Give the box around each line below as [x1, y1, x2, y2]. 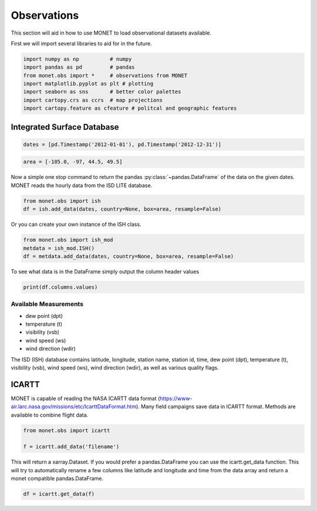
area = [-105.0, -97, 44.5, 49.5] [23, 158, 123, 165]
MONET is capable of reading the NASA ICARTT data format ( [11, 395, 160, 402]
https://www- [159, 395, 193, 402]
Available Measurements [11, 300, 83, 308]
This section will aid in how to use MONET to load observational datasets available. [11, 29, 211, 36]
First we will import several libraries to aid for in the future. [11, 40, 152, 47]
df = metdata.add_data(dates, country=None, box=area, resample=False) [23, 253, 234, 259]
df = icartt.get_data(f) [23, 490, 95, 498]
